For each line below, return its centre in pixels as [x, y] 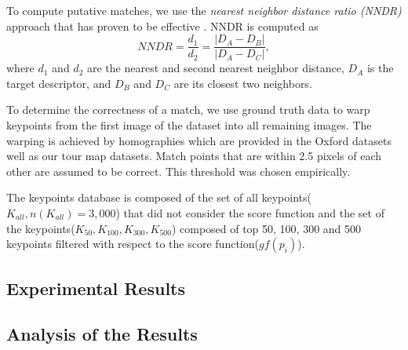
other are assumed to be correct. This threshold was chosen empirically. [178, 171]
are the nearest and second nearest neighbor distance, [215, 68]
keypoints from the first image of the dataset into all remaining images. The [189, 125]
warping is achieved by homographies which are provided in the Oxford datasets [199, 140]
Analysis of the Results [102, 334]
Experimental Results [96, 288]
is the [380, 68]
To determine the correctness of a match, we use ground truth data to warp [188, 109]
